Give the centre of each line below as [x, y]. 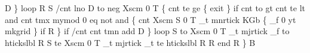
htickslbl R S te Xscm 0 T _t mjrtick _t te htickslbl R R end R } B [130, 42]
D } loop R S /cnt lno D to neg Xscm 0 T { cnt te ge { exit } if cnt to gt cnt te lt [155, 8]
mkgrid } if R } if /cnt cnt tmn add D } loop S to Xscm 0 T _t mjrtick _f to [147, 31]
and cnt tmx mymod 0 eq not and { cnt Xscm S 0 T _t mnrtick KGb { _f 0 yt [151, 19]
